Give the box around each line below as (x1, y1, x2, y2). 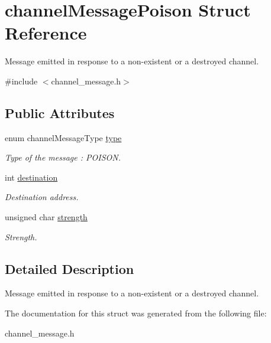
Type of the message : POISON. (5, 151, 121, 164)
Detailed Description (5, 259, 134, 277)
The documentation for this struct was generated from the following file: (5, 307, 267, 319)
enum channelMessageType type (5, 131, 122, 143)
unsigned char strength (5, 211, 88, 223)
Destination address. (5, 191, 79, 203)
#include (5, 74, 38, 87)
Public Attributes (5, 103, 115, 122)
